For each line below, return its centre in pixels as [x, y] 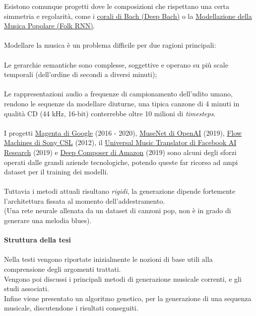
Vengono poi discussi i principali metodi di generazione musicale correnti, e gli [123, 278]
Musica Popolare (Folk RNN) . [50, 26]
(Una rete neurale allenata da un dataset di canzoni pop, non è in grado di [118, 210]
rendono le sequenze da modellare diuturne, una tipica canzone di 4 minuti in [122, 103]
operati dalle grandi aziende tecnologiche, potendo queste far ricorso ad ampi [121, 162]
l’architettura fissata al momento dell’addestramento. [85, 200]
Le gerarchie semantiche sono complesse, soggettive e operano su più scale [116, 64]
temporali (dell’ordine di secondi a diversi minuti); [81, 74]
